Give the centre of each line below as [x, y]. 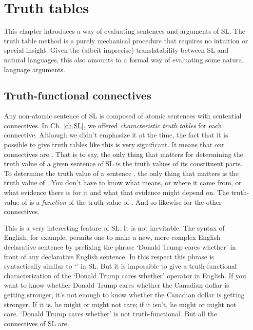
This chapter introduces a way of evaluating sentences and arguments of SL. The [125, 31]
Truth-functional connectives [78, 95]
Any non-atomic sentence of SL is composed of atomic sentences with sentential [123, 116]
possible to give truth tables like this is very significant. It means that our [114, 145]
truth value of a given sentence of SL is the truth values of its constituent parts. [123, 164]
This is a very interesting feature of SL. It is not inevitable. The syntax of [114, 227]
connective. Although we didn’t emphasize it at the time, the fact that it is [116, 135]
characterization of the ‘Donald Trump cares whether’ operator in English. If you [125, 275]
